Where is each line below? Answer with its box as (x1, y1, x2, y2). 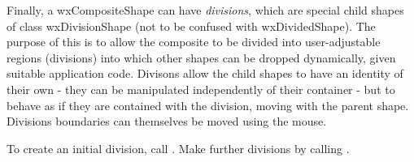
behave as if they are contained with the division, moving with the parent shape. (7, 96, 409, 113)
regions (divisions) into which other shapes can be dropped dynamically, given (7, 49, 396, 66)
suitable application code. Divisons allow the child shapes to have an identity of (7, 65, 403, 82)
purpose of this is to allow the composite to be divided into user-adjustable (7, 33, 381, 50)
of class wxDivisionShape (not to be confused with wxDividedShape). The (7, 17, 376, 34)
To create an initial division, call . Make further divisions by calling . (7, 139, 350, 156)
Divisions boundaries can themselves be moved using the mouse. (7, 113, 327, 130)
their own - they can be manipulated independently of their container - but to (7, 80, 395, 97)
